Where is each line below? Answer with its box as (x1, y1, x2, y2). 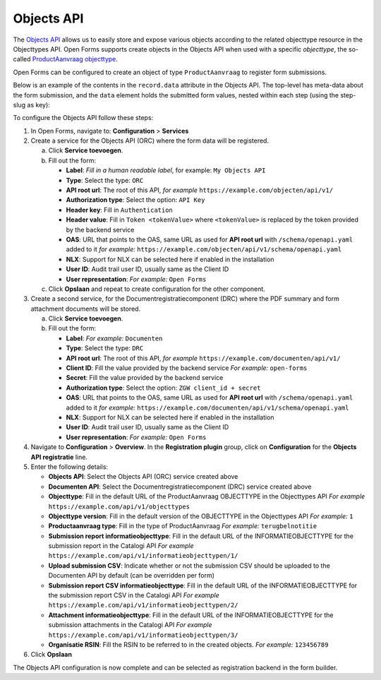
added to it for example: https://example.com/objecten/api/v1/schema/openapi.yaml (66, 245, 342, 253)
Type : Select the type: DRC (66, 344, 144, 352)
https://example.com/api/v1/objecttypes (48, 502, 190, 511)
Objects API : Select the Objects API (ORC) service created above (48, 472, 238, 481)
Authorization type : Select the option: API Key (66, 196, 205, 204)
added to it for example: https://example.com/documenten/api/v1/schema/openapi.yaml (66, 403, 349, 412)
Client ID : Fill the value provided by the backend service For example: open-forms (66, 364, 308, 372)
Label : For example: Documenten (66, 334, 163, 342)
